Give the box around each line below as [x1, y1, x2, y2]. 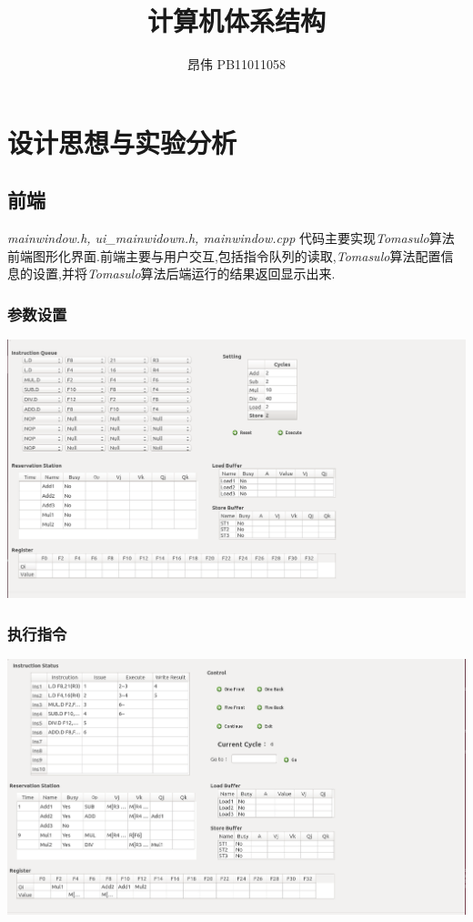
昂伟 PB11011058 [186, 55, 287, 74]
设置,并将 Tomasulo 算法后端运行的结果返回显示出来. [32, 264, 336, 283]
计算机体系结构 [146, 2, 326, 39]
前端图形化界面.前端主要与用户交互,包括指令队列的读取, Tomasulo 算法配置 [7, 246, 441, 265]
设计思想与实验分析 [7, 123, 237, 160]
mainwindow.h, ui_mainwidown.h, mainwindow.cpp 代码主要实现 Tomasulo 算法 [7, 228, 455, 248]
